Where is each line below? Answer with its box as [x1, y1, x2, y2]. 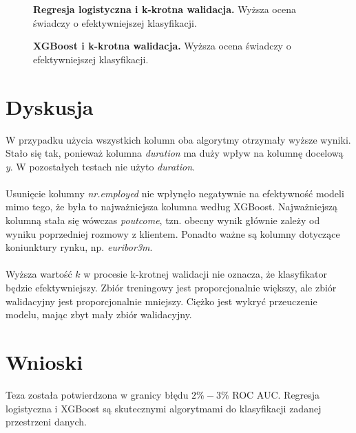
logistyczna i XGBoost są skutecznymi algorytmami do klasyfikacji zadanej [6, 401, 322, 415]
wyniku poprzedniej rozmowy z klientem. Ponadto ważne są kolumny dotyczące [6, 226, 340, 241]
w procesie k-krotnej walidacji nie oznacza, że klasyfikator [83, 267, 327, 281]
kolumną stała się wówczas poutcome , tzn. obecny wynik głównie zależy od [6, 213, 320, 227]
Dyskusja [6, 92, 94, 120]
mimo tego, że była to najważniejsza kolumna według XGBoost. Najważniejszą [6, 199, 337, 214]
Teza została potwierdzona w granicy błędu [6, 387, 189, 401]
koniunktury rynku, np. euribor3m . [6, 240, 153, 254]
